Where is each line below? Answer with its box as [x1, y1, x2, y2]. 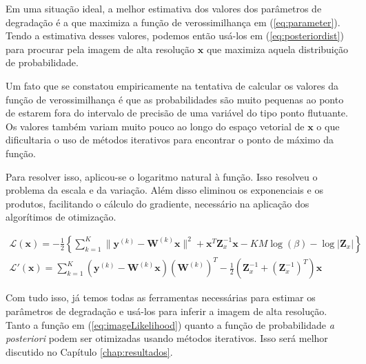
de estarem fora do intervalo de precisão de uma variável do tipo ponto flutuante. [6, 105, 348, 120]
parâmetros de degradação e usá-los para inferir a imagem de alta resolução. [6, 304, 327, 318]
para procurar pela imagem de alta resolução [6, 41, 195, 56]
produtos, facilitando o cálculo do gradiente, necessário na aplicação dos [6, 196, 309, 210]
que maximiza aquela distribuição [206, 41, 348, 56]
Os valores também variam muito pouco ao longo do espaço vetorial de [6, 119, 305, 133]
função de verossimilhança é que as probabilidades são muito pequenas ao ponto [6, 92, 344, 106]
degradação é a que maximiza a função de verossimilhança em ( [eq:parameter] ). [6, 14, 340, 29]
